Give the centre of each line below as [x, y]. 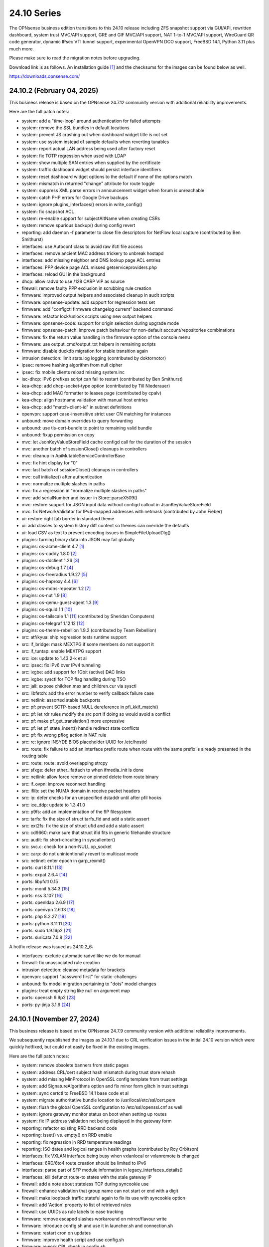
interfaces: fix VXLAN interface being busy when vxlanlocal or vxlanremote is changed [111, 1156]
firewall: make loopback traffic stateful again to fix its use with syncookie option [103, 1198]
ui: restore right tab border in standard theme [68, 518]
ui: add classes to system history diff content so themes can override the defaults [105, 526]
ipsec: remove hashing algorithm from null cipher [72, 365]
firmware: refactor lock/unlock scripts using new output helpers [87, 316]
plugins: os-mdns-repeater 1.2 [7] [56, 588]
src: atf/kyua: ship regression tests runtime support [74, 637]
